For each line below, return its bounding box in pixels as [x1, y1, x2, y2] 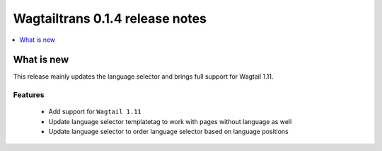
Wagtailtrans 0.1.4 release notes [13, 11, 207, 26]
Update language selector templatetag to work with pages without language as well [48, 117, 292, 125]
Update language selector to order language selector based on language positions [48, 128, 289, 136]
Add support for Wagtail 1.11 [48, 107, 141, 116]
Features [13, 90, 45, 100]
